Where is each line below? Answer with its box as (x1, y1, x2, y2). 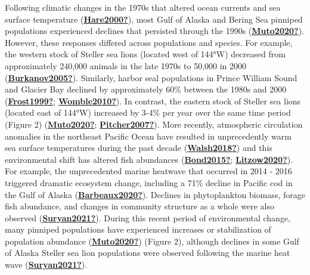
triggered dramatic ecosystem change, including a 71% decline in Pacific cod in (5, 176, 293, 189)
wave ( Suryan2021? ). (5, 258, 88, 271)
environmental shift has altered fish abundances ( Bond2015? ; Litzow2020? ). (5, 153, 293, 165)
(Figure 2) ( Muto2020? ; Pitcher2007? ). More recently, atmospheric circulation (5, 118, 303, 130)
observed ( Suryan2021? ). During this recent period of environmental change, (5, 211, 291, 224)
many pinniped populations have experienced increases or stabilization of (5, 223, 271, 236)
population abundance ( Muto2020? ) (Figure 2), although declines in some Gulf (5, 234, 299, 247)
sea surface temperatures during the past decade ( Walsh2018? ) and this (5, 141, 272, 154)
